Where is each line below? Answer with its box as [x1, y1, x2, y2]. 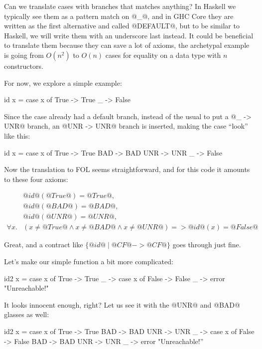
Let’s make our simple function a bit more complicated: [4, 256, 173, 267]
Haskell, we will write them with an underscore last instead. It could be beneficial [4, 30, 254, 40]
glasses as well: [4, 309, 49, 320]
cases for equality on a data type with [105, 49, 221, 60]
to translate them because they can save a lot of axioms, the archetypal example [4, 40, 250, 50]
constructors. [4, 60, 43, 71]
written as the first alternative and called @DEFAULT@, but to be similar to [4, 20, 240, 31]
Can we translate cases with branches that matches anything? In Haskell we [4, 1, 236, 11]
